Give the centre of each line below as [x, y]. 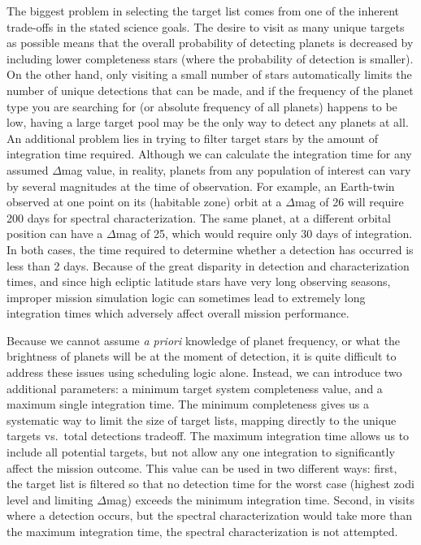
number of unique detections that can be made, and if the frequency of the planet [210, 90]
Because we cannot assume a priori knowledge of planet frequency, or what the [204, 340]
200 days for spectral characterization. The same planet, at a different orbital [199, 217]
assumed [28, 169]
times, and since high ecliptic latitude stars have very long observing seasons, [199, 281]
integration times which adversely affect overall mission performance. [178, 313]
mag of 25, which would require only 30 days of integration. [264, 234]
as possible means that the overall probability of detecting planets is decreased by [210, 43]
